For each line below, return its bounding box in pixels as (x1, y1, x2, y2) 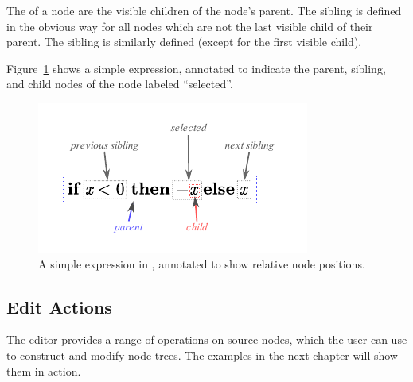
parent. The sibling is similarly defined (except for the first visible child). (6, 33, 362, 50)
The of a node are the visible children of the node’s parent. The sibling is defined (6, 2, 402, 18)
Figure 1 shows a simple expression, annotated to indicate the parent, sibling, (6, 60, 386, 76)
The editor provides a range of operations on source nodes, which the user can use (6, 331, 407, 348)
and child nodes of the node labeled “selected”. (6, 75, 233, 92)
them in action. (6, 362, 81, 379)
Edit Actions (6, 294, 112, 318)
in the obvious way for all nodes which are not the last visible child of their (6, 17, 373, 34)
